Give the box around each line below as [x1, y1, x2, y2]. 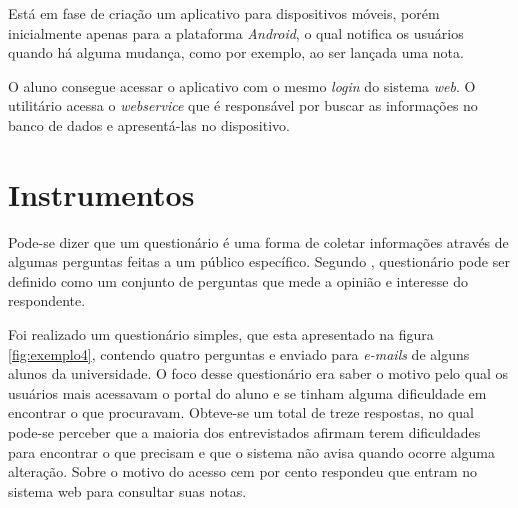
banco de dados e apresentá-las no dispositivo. [8, 114, 290, 135]
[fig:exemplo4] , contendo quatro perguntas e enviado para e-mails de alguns [8, 343, 470, 364]
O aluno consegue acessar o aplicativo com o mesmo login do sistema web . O [8, 75, 476, 96]
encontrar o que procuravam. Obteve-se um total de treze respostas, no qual [8, 402, 475, 423]
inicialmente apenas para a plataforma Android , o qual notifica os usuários [8, 22, 464, 43]
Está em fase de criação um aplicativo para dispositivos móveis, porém [8, 3, 440, 23]
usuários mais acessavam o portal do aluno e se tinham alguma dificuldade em [8, 382, 487, 403]
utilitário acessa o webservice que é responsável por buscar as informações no [8, 95, 478, 116]
